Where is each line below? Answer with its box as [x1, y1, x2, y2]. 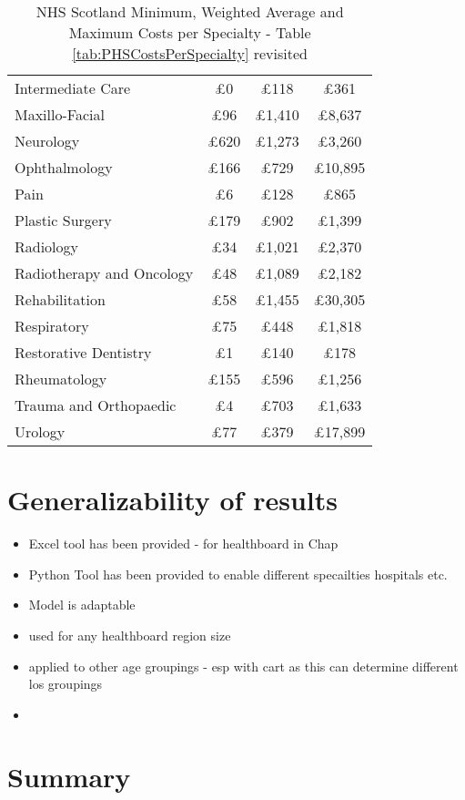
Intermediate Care [15, 77, 131, 98]
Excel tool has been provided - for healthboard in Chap [28, 534, 339, 553]
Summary [7, 758, 131, 795]
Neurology [15, 130, 80, 151]
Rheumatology [15, 368, 107, 389]
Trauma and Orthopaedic [15, 395, 177, 415]
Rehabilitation [15, 289, 106, 310]
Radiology [15, 236, 79, 257]
